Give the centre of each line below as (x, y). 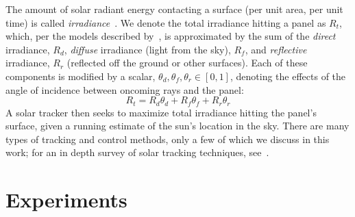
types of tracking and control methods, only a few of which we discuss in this (168, 139)
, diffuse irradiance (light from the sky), (147, 49)
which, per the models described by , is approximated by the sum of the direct (171, 36)
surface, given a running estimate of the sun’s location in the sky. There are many (177, 126)
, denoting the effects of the (288, 76)
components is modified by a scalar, (81, 76)
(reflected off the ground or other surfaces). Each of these (187, 63)
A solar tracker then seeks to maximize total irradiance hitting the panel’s (161, 112)
